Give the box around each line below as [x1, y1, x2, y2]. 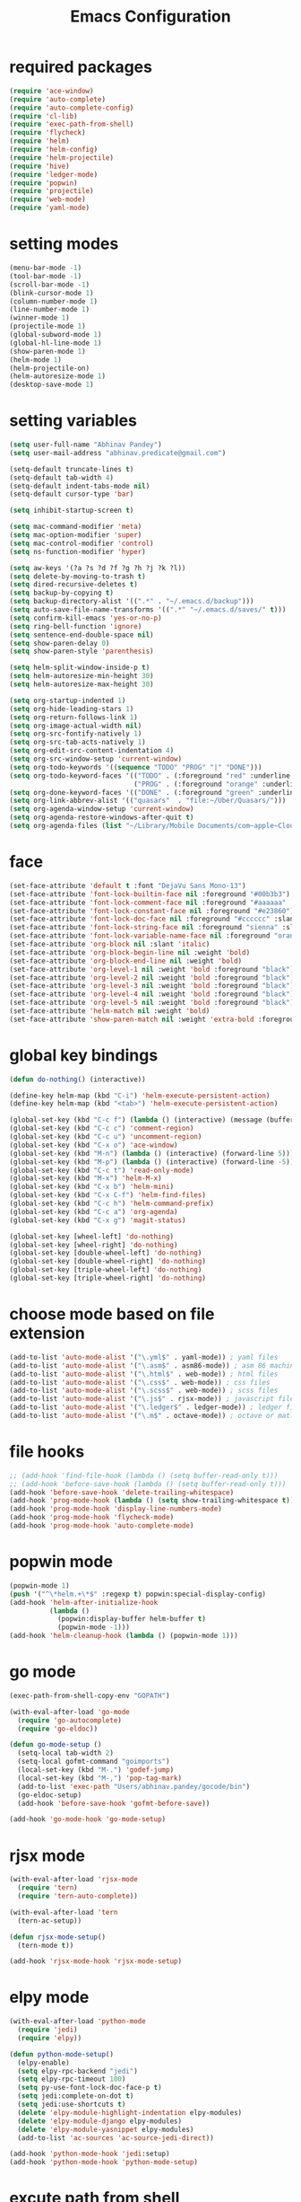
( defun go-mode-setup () [9, 1740, 102, 1749]
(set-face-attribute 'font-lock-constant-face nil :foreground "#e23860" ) [9, 906, 295, 915]
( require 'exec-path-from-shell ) [9, 119, 134, 129]
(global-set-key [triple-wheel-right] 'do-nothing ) [9, 1273, 206, 1283]
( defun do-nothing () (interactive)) [9, 1075, 146, 1084]
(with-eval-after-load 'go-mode [9, 1707, 130, 1716]
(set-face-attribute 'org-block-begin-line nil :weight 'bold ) [9, 947, 251, 957]
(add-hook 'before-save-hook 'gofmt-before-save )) [17, 1799, 211, 1808]
